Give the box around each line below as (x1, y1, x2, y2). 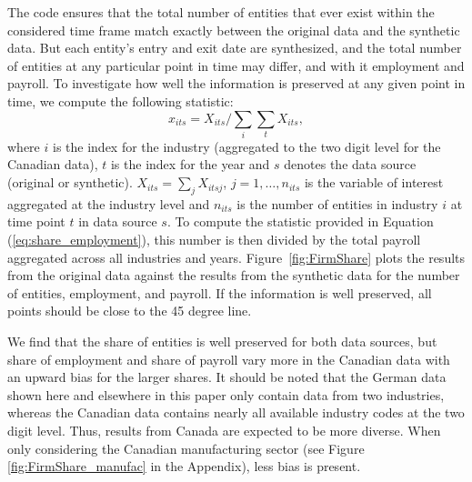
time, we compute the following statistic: (7, 91, 234, 110)
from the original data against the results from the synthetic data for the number (7, 266, 460, 285)
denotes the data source (284, 155, 417, 174)
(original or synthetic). (7, 173, 133, 192)
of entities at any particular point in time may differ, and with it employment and (7, 55, 465, 75)
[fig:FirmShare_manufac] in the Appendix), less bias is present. (7, 457, 361, 476)
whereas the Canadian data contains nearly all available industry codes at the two (7, 403, 465, 422)
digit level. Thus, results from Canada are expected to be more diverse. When (7, 421, 441, 439)
